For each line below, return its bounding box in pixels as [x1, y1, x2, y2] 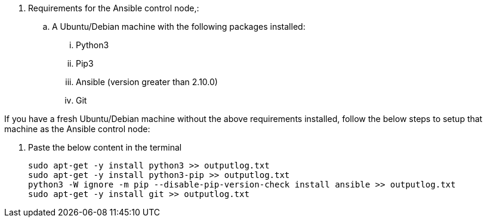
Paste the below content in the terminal [28, 142, 182, 152]
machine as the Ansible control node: [4, 124, 150, 134]
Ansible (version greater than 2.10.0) [76, 77, 218, 87]
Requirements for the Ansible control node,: [28, 3, 199, 13]
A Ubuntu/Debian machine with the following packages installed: [52, 21, 306, 32]
